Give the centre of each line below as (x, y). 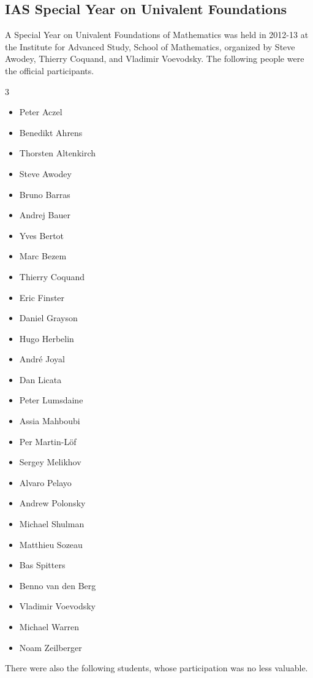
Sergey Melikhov (50, 462)
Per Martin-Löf (48, 441)
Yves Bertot (42, 235)
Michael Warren (49, 627)
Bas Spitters (42, 565)
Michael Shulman (52, 524)
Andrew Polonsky (52, 503)
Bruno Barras (45, 194)
